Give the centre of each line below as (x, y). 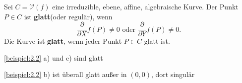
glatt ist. (157, 41)
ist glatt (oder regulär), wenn (68, 16)
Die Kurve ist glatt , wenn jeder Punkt (63, 41)
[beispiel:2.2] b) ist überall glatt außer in (65, 74)
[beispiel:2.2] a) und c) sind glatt (54, 57)
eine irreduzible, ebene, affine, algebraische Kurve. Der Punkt (145, 6)
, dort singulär (173, 74)
